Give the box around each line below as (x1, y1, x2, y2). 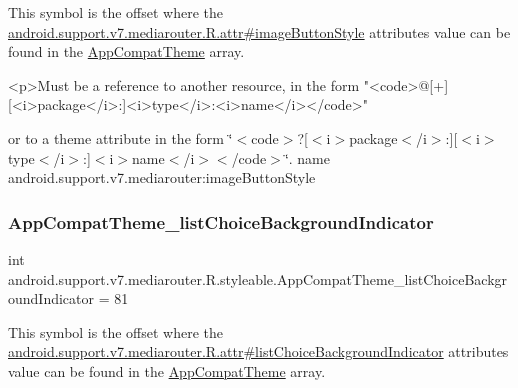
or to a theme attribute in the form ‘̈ (8, 127, 233, 148)
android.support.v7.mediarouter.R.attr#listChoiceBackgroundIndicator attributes (8, 341, 509, 362)
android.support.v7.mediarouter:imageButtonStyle (8, 167, 316, 188)
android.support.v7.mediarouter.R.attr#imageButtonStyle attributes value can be (8, 21, 511, 42)
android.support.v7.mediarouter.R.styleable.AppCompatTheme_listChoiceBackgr (8, 268, 508, 289)
